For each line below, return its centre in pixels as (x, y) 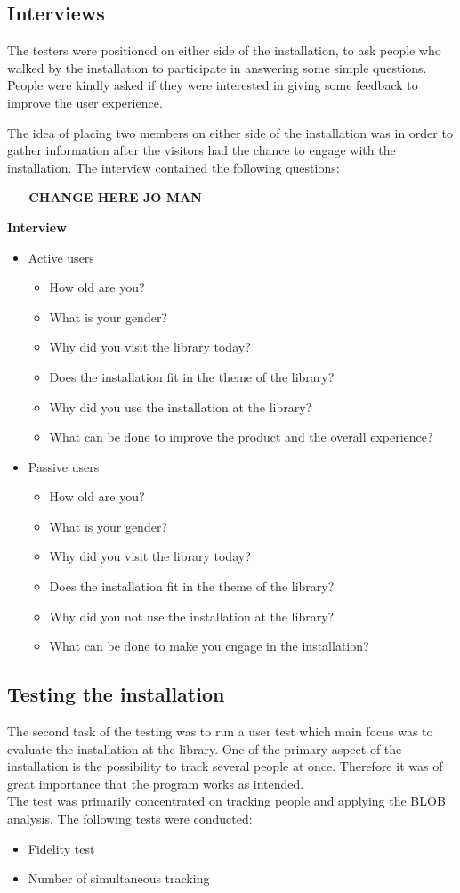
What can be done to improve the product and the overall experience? (241, 437)
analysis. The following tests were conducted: (130, 819)
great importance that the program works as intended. (156, 783)
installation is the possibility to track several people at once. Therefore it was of (225, 766)
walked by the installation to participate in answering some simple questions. (217, 67)
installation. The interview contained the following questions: (174, 167)
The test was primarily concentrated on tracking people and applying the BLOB (226, 801)
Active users (61, 257)
